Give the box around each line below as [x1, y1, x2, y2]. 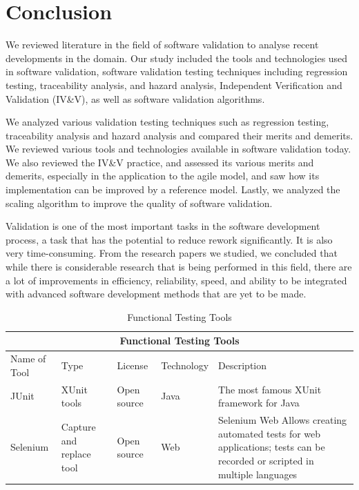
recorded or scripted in [218, 453, 314, 467]
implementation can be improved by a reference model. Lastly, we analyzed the [6, 182, 340, 197]
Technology [161, 358, 209, 373]
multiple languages [218, 467, 298, 481]
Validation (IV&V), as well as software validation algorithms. [6, 91, 265, 106]
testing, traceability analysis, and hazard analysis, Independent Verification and [6, 77, 342, 92]
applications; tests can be [218, 440, 325, 454]
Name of [10, 351, 46, 366]
